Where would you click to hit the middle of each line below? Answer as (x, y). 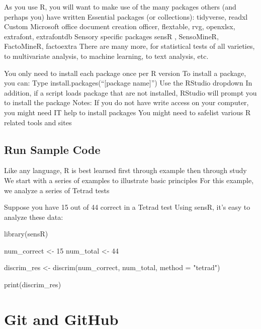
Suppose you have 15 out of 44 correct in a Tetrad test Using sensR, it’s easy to (127, 207)
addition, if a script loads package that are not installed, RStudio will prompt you (130, 92)
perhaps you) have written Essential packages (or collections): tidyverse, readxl (126, 16)
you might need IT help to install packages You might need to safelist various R (127, 112)
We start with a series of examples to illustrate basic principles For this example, (129, 180)
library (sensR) (26, 234)
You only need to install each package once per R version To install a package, (125, 73)
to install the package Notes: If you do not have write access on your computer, (126, 102)
